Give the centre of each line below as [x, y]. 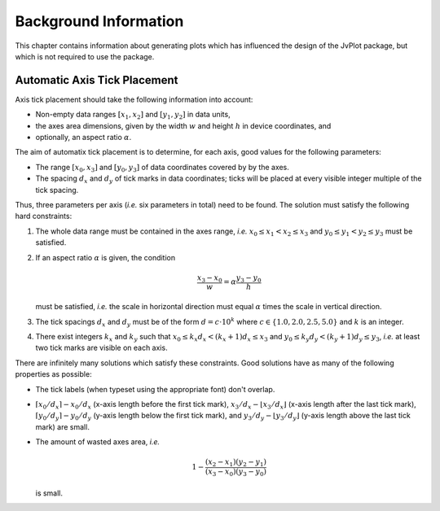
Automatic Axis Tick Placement [97, 80]
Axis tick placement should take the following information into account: [134, 99]
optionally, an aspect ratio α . [84, 138]
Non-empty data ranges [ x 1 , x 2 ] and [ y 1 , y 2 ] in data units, [133, 116]
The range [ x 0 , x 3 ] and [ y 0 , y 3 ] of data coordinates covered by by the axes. [162, 168]
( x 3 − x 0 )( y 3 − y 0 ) [236, 472]
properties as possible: [54, 374]
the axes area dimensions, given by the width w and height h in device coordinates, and [183, 125]
